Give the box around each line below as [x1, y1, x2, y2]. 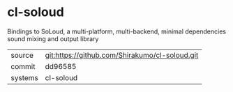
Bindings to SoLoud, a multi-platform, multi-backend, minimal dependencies [7, 27, 227, 36]
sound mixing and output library [7, 34, 99, 43]
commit [10, 61, 36, 71]
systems [10, 72, 38, 82]
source [10, 50, 33, 60]
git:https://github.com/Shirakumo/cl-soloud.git [45, 50, 199, 60]
